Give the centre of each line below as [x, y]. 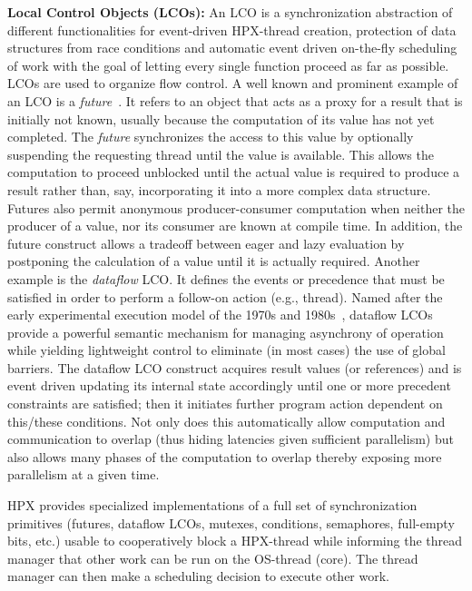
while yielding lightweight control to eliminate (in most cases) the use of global [226, 350]
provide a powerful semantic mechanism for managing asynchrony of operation [226, 332]
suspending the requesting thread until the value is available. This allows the [221, 154]
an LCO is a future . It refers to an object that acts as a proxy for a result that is [235, 100]
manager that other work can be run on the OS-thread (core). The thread [213, 558]
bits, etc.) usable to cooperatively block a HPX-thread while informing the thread [235, 541]
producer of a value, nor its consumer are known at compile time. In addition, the [235, 226]
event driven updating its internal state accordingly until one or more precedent [229, 385]
